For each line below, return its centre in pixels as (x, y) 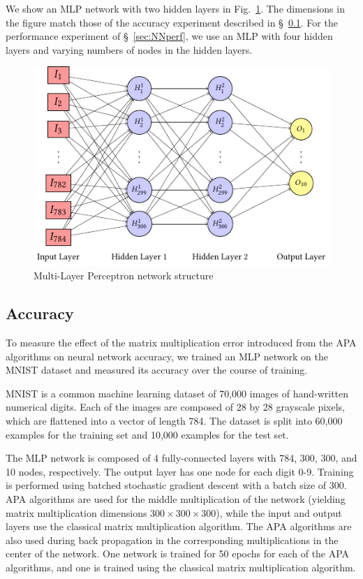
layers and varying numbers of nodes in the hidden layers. (129, 49)
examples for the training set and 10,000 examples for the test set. (147, 434)
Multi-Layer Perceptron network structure (124, 276)
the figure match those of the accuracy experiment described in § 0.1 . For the (172, 22)
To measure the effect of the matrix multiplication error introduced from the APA (181, 343)
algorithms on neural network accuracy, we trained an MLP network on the (167, 356)
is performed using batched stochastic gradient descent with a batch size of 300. (176, 485)
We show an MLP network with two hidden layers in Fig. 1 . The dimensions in (175, 8)
